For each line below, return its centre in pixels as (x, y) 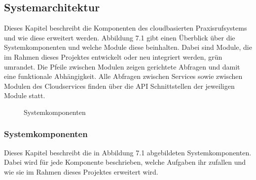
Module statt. (25, 95)
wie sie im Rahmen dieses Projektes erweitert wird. (81, 171)
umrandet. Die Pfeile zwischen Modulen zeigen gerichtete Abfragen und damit (122, 66)
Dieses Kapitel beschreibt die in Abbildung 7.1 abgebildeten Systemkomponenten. (128, 152)
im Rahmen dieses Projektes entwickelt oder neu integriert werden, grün (113, 56)
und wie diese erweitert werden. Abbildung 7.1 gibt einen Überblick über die (120, 37)
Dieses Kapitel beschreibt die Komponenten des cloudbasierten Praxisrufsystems (126, 28)
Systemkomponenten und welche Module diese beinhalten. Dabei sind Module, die (128, 47)
